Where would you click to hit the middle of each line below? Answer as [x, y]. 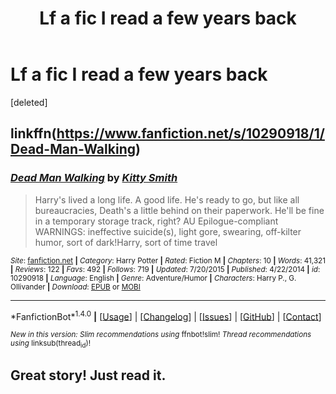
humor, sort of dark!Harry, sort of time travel [126, 242]
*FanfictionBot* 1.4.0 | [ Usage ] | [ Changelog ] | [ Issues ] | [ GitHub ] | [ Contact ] [166, 315]
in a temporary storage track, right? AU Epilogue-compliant [156, 221]
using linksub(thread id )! [50, 344]
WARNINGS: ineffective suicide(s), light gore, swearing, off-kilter [168, 231]
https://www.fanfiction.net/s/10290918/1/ [190, 133]
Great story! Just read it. [88, 375]
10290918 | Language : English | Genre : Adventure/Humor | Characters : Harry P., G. [153, 278]
